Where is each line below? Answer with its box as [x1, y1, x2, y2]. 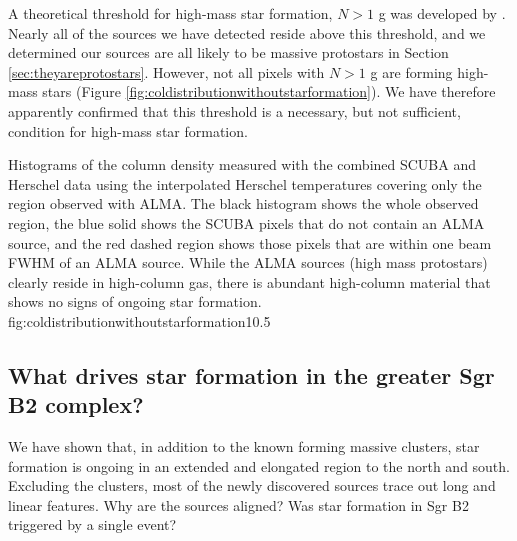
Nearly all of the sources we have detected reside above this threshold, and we [8, 22, 486, 43]
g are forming [370, 61, 453, 82]
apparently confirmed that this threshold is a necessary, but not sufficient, [8, 100, 461, 121]
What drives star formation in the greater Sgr [8, 359, 495, 390]
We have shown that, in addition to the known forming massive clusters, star [8, 436, 480, 457]
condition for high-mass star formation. [8, 120, 248, 141]
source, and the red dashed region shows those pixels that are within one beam [8, 232, 492, 253]
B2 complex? [8, 389, 144, 420]
